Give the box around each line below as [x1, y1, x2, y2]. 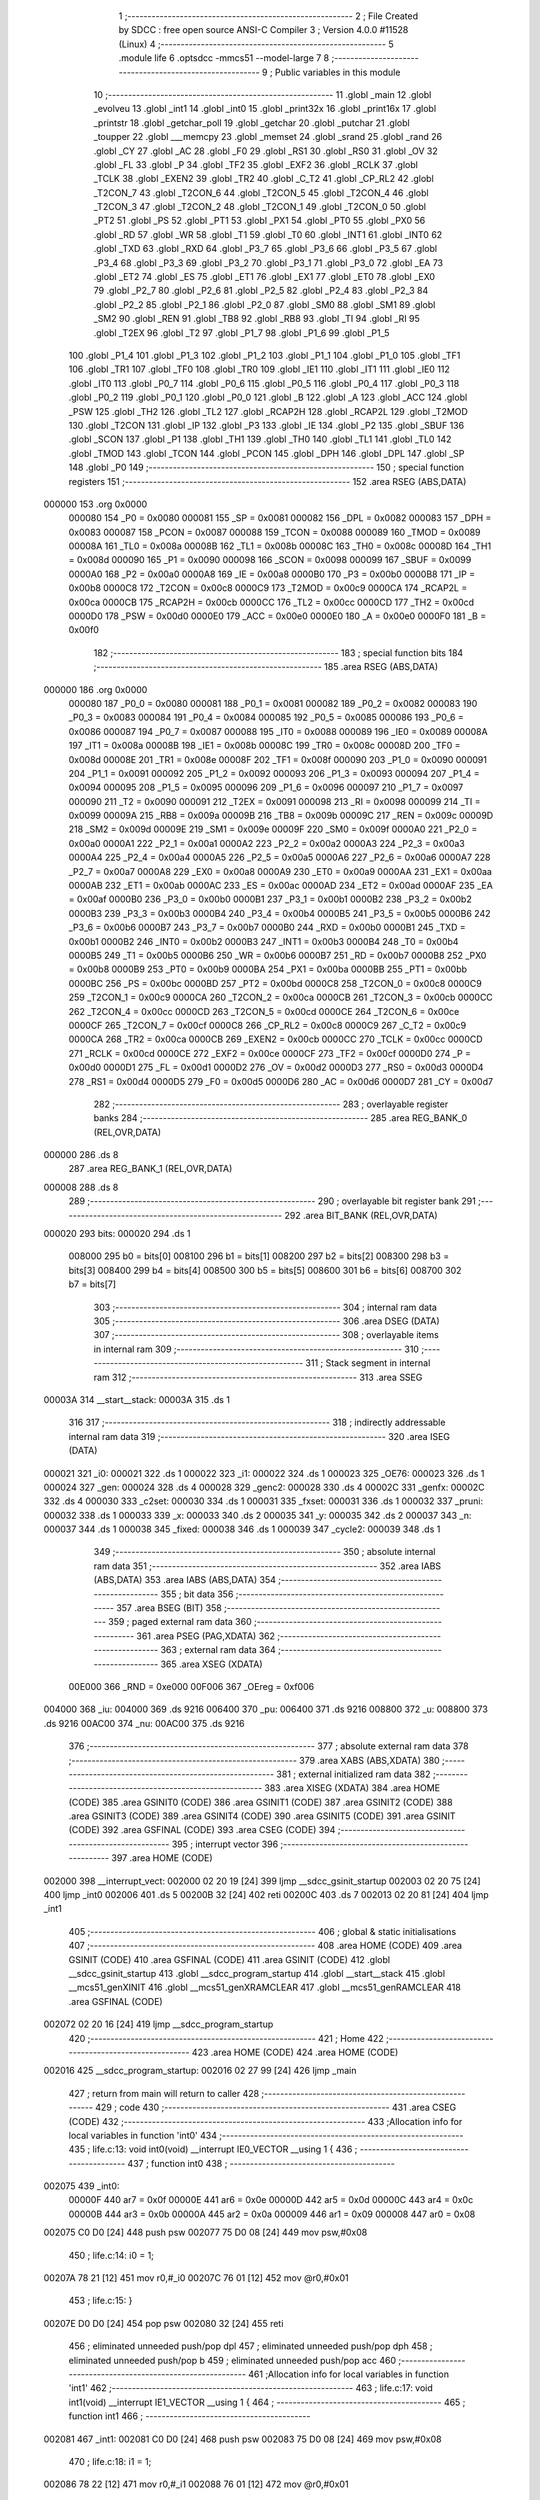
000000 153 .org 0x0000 [43, 498, 148, 510]
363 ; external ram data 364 [160, 1644, 276, 1656]
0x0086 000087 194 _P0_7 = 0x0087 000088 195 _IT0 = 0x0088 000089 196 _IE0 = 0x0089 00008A [68, 725, 489, 737]
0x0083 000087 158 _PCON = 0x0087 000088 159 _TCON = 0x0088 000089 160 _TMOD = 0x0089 [68, 526, 481, 538]
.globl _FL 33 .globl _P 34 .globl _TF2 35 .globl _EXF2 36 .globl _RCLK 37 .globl [93, 158, 419, 170]
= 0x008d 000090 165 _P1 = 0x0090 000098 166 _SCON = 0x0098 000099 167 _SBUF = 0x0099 [68, 554, 472, 566]
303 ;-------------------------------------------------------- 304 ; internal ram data [93, 1301, 437, 1313]
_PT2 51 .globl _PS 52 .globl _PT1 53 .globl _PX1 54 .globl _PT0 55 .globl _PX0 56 [93, 215, 426, 227]
